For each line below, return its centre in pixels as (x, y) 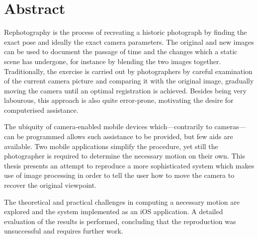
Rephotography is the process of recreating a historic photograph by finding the (126, 32)
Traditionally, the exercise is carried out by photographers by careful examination (128, 71)
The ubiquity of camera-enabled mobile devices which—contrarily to (108, 126)
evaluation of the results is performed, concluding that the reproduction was (120, 221)
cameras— (230, 126)
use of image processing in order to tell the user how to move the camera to (119, 175)
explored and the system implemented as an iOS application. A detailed (114, 211)
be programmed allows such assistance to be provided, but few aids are (125, 136)
